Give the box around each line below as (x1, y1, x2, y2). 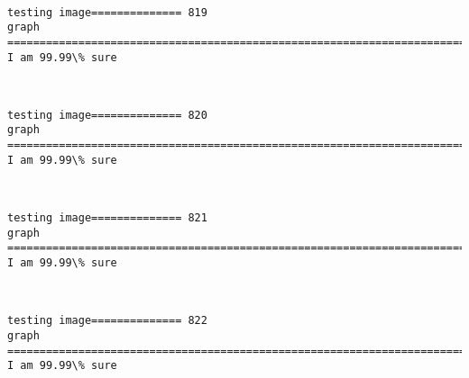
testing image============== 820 (7, 108, 207, 121)
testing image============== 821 (7, 211, 207, 225)
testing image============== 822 (7, 314, 207, 328)
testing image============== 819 (7, 5, 207, 19)
